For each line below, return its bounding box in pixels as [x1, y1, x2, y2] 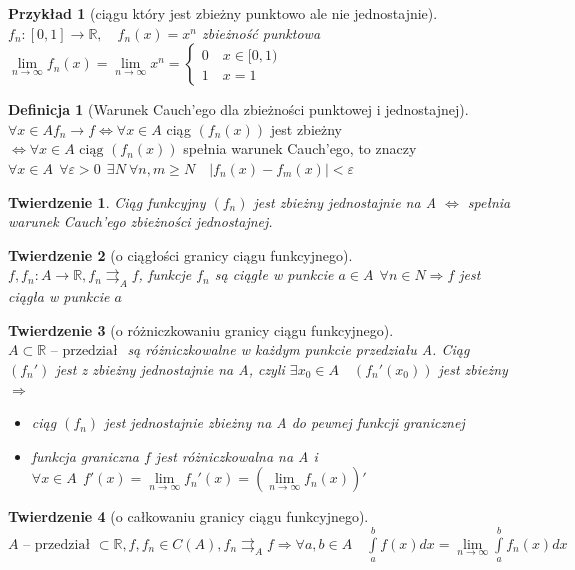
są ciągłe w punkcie [214, 264, 334, 285]
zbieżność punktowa [201, 22, 321, 43]
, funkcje [138, 264, 192, 285]
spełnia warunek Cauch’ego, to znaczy [183, 138, 417, 159]
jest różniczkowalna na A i [155, 445, 318, 466]
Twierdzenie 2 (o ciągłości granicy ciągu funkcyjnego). [8, 244, 353, 265]
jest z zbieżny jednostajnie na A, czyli [55, 358, 285, 379]
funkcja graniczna [31, 445, 139, 466]
